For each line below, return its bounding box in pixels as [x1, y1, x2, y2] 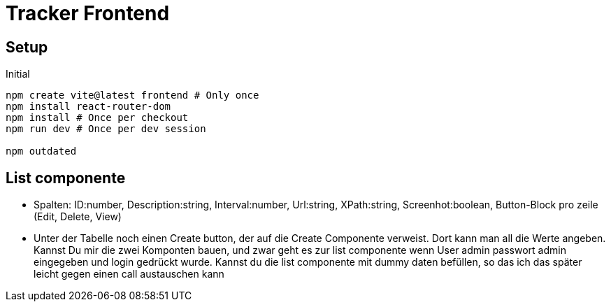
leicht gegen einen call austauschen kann [34, 268, 224, 280]
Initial [6, 68, 30, 80]
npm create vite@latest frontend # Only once [6, 90, 259, 101]
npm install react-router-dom [6, 101, 171, 113]
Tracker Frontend [6, 1, 170, 25]
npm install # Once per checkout [6, 112, 189, 124]
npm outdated [6, 145, 77, 157]
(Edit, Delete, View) [34, 210, 122, 223]
